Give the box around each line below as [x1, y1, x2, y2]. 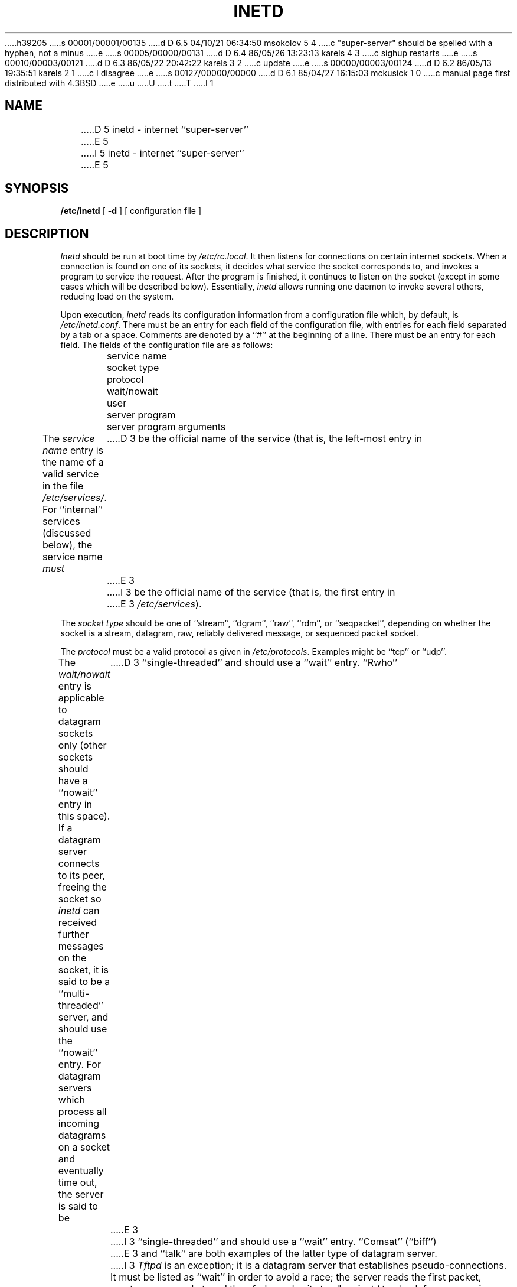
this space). [58, 810, 110, 823]
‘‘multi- [58, 987, 90, 1000]
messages [58, 940, 104, 953]
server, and [58, 1011, 109, 1023]
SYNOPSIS [5, 181, 69, 196]
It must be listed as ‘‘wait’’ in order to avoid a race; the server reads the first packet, [110, 1271, 482, 1283]
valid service [42, 468, 99, 480]
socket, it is [58, 964, 109, 976]
